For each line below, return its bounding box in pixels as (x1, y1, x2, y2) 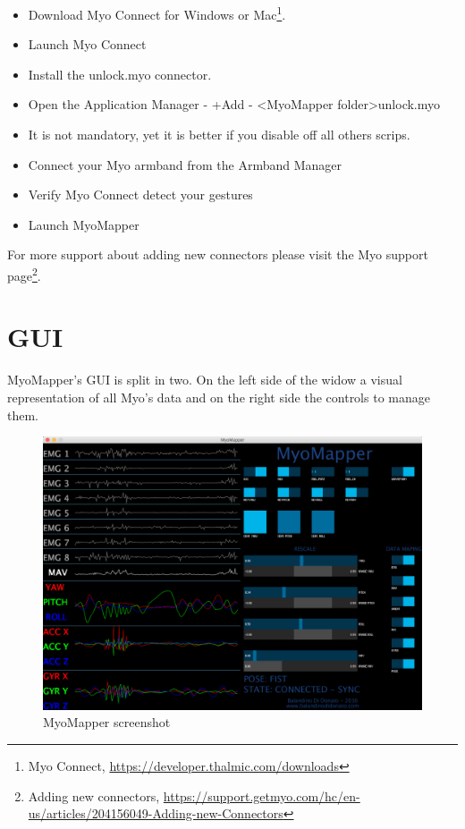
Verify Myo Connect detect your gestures (28, 185, 253, 204)
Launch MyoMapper (28, 215, 139, 233)
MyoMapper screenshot (43, 713, 171, 732)
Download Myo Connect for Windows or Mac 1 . (28, 3, 286, 23)
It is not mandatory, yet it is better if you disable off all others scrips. (28, 125, 410, 144)
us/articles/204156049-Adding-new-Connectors (28, 804, 283, 823)
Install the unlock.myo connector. (28, 64, 212, 83)
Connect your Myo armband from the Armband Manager (28, 155, 342, 173)
